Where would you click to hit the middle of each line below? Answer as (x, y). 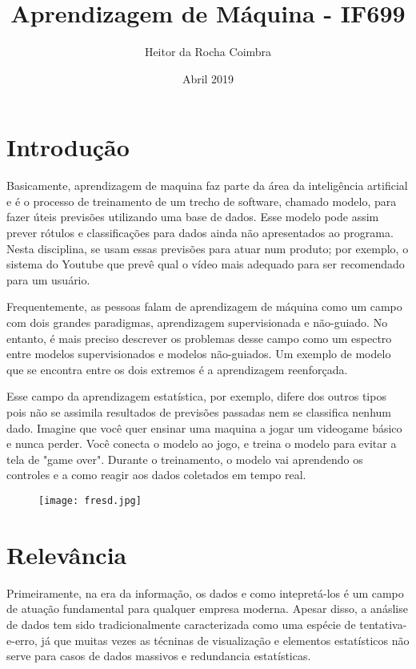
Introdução (68, 147)
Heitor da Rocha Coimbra (208, 52)
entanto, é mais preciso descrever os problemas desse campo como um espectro (199, 338)
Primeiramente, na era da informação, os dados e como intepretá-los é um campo (205, 592)
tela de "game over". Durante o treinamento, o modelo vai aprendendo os (185, 459)
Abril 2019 (208, 78)
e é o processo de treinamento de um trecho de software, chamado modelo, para (202, 201)
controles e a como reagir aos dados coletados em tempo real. (156, 475)
